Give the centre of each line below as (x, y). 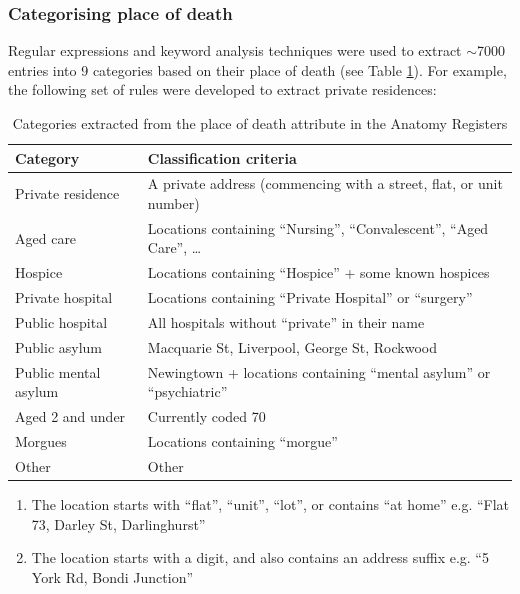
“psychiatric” (187, 391)
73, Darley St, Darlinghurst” (118, 523)
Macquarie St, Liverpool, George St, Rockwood (292, 346)
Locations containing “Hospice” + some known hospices (318, 272)
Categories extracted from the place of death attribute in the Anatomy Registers (260, 123)
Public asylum (59, 346)
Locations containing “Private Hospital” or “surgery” (310, 297)
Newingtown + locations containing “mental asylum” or (319, 371)
